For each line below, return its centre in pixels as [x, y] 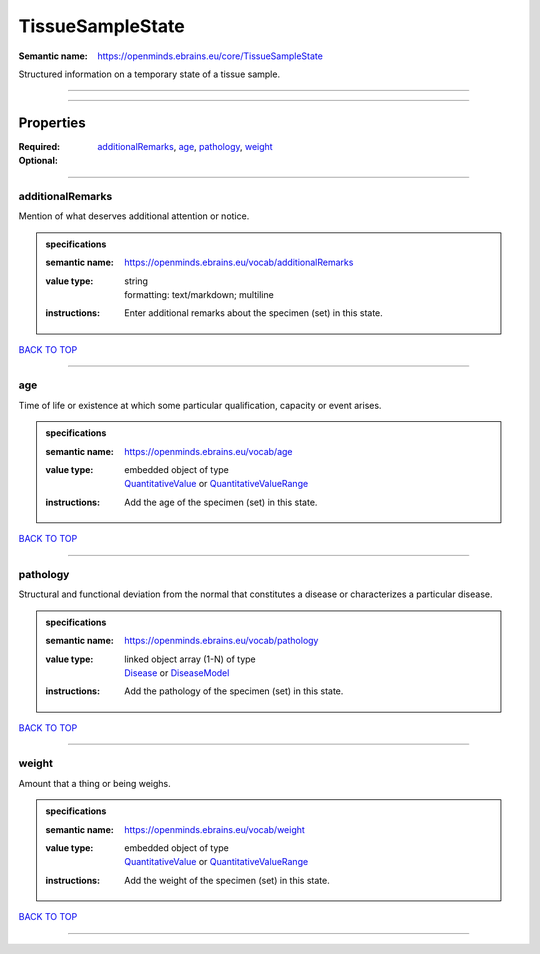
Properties [52, 122]
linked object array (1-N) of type [190, 659]
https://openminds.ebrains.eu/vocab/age [209, 451]
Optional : [38, 161]
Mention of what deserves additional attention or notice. [134, 216]
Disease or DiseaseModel [177, 672]
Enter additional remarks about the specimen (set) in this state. [254, 313]
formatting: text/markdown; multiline [199, 294]
